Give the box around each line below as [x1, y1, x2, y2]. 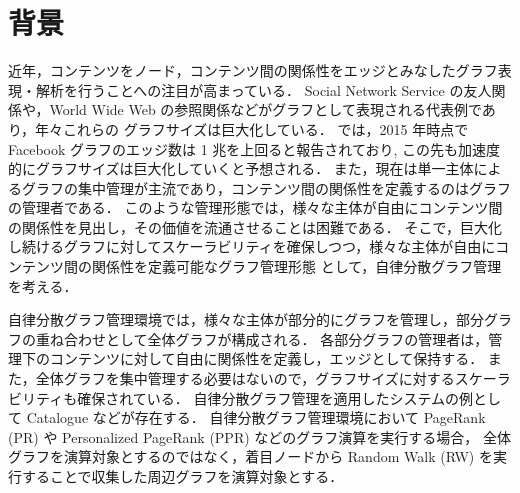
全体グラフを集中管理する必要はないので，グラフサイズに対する [35, 368, 455, 389]
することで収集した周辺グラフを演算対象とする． [21, 466, 344, 486]
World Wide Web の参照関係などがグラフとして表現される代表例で [49, 99, 482, 120]
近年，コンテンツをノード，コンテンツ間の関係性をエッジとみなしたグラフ [8, 60, 498, 81]
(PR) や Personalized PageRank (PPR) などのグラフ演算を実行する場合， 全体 [8, 426, 511, 447]
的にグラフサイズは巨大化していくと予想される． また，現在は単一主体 [8, 158, 474, 179]
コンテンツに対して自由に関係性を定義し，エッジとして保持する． [49, 348, 484, 369]
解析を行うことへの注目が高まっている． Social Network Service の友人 [35, 79, 492, 100]
